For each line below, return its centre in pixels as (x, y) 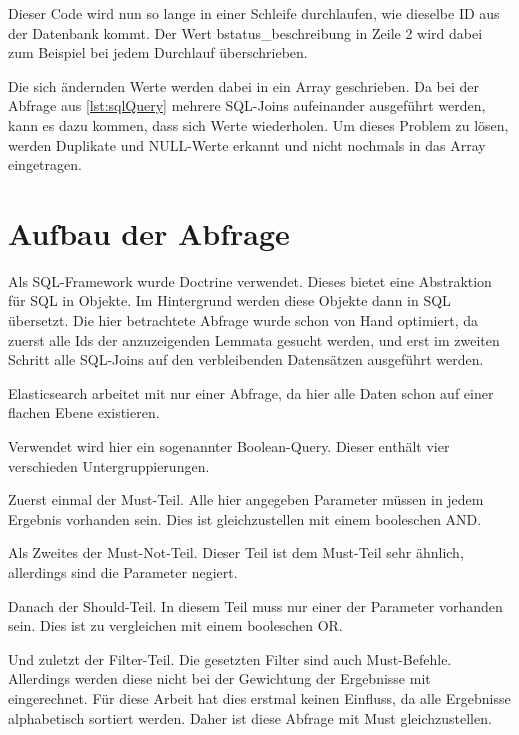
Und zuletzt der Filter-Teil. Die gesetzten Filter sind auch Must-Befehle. (230, 658)
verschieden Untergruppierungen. (109, 465)
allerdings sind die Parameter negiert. (123, 572)
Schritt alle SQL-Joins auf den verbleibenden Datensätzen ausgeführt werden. (246, 359)
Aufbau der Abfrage (149, 232)
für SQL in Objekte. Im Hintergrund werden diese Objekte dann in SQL (229, 300)
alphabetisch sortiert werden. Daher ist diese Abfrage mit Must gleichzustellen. (250, 717)
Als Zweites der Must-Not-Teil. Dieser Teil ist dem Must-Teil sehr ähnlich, (236, 552)
